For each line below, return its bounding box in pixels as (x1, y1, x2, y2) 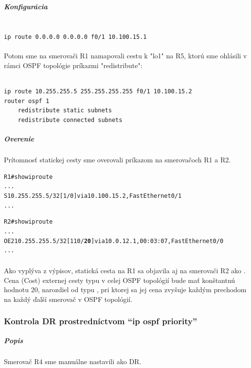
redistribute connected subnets (18, 116, 123, 123)
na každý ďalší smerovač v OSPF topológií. (4, 294, 132, 304)
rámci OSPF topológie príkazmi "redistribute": (4, 60, 143, 70)
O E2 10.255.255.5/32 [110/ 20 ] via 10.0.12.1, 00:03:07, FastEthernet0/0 (4, 237, 224, 245)
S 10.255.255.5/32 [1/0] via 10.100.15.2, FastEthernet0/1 (4, 192, 182, 199)
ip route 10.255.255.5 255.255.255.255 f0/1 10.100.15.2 (4, 88, 192, 95)
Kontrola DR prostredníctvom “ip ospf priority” (4, 315, 197, 327)
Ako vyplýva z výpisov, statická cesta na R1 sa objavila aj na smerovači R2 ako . (4, 265, 246, 276)
